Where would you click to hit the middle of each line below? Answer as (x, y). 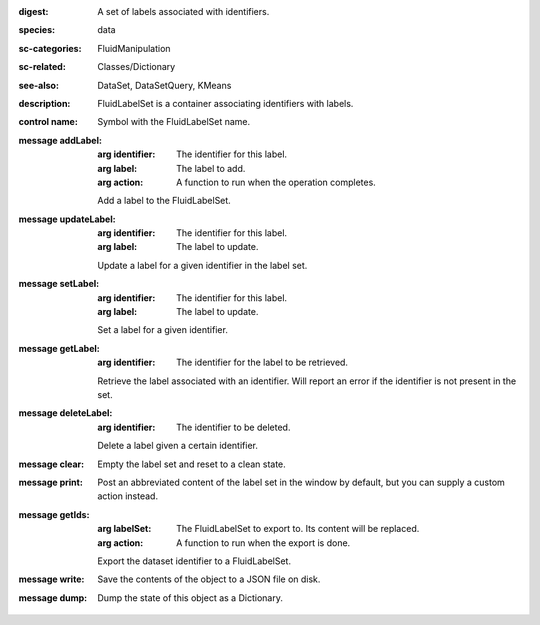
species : (36, 30)
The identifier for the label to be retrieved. (262, 362)
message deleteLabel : (65, 413)
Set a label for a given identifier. (163, 330)
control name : (48, 122)
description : (44, 103)
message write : (51, 579)
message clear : (51, 464)
